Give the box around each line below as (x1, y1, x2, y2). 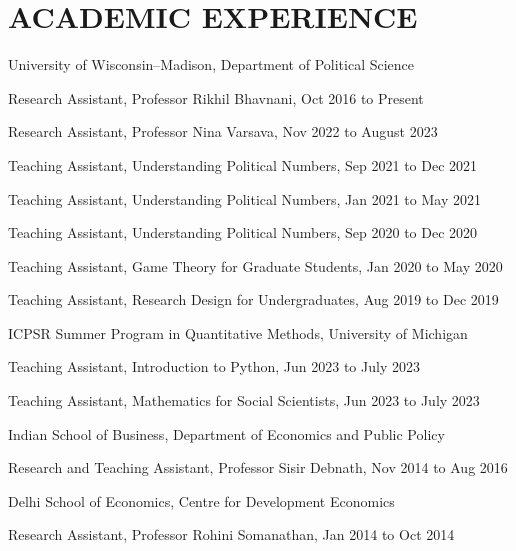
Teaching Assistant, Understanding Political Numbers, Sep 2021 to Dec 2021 (8, 154, 478, 175)
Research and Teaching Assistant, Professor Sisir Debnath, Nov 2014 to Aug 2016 (8, 457, 508, 478)
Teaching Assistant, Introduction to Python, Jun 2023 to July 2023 (8, 356, 420, 377)
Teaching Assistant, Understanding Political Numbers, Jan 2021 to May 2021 (8, 188, 481, 209)
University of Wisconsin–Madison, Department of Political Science (8, 54, 415, 75)
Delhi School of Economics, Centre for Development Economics (8, 490, 395, 511)
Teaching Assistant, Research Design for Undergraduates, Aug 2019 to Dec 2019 (8, 289, 499, 310)
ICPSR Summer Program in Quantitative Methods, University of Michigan (8, 322, 468, 343)
